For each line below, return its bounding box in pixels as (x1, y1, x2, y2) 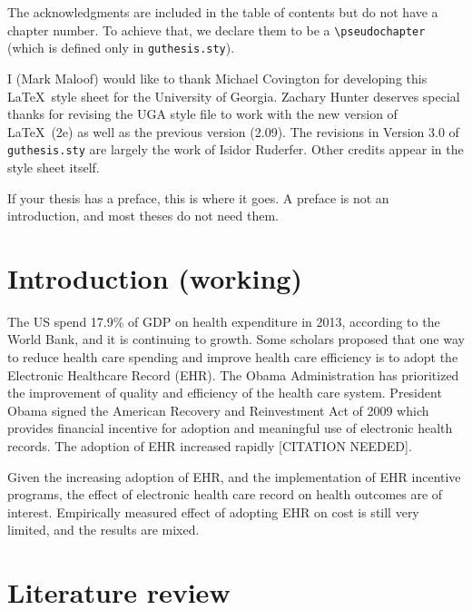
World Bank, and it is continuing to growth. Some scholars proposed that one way (7, 330, 465, 349)
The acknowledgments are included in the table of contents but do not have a (7, 3, 438, 21)
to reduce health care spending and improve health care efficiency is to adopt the (7, 348, 458, 367)
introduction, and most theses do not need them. (7, 206, 279, 225)
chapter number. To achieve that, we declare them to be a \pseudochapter (7, 20, 426, 39)
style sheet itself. (7, 157, 100, 176)
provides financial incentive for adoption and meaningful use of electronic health (7, 418, 453, 438)
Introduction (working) (7, 259, 302, 296)
